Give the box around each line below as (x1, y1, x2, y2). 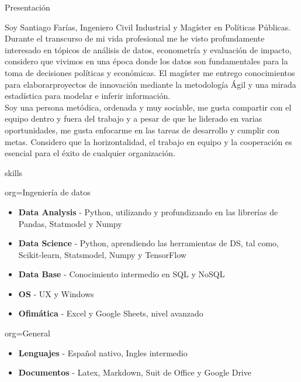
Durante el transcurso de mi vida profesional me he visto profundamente (5, 32, 265, 44)
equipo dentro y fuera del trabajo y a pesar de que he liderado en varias (5, 112, 262, 125)
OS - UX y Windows (18, 287, 94, 300)
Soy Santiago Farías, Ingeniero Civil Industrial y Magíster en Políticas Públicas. (5, 20, 291, 33)
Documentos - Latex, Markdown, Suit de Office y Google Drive (18, 366, 251, 378)
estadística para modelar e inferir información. (5, 90, 171, 102)
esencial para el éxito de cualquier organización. (5, 147, 175, 159)
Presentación (5, 1, 50, 13)
